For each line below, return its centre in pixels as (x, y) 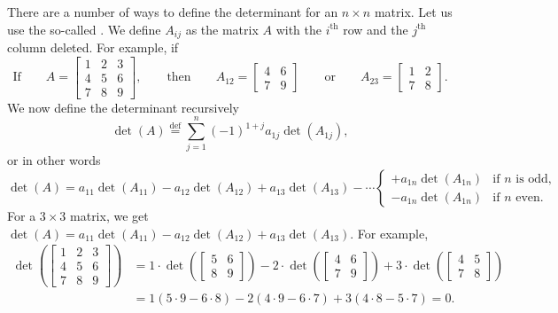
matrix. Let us (413, 12)
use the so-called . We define (84, 29)
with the (298, 29)
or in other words (54, 160)
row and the (376, 29)
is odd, (534, 179)
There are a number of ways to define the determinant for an (173, 12)
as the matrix (222, 29)
